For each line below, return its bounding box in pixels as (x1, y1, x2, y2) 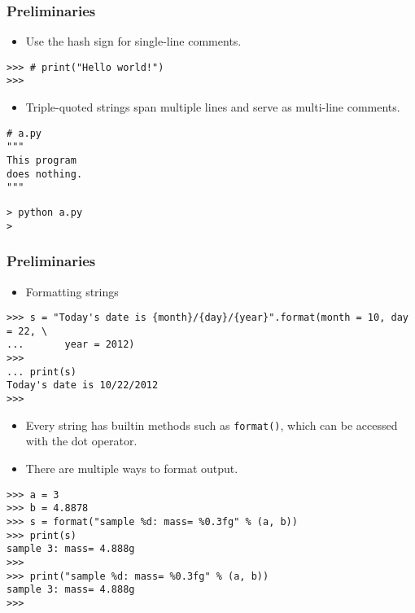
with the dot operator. (25, 432, 138, 449)
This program (7, 155, 76, 167)
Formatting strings (25, 282, 119, 300)
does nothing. (7, 168, 83, 180)
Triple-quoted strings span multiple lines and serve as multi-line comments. (25, 99, 400, 116)
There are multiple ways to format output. (25, 459, 238, 476)
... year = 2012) (7, 339, 135, 351)
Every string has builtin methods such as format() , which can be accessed (25, 416, 398, 433)
